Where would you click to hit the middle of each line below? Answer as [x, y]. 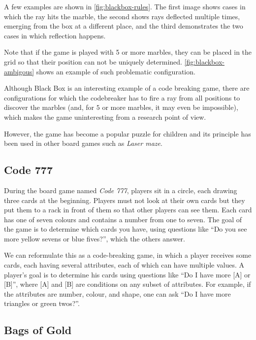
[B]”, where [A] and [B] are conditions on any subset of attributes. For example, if [128, 284]
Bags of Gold [38, 330]
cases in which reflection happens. [55, 35]
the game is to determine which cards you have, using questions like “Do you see [126, 229]
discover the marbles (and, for [49, 107]
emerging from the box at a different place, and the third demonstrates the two [124, 26]
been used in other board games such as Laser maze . [83, 143]
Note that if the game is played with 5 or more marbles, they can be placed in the [128, 52]
